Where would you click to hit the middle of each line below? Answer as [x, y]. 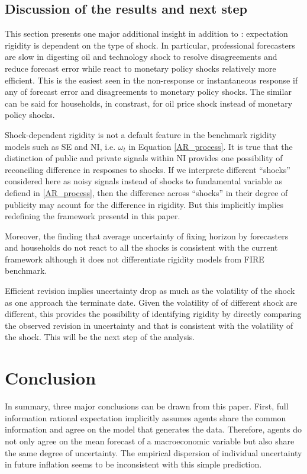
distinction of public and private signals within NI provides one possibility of [144, 158]
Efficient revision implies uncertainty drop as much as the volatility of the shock [150, 291]
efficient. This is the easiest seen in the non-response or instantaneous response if [151, 80]
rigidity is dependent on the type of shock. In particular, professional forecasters [150, 45]
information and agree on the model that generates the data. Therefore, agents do [153, 429]
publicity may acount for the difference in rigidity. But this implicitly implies [144, 204]
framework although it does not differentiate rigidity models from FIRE [135, 259]
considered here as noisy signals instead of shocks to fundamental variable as [144, 181]
